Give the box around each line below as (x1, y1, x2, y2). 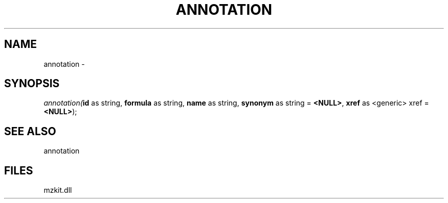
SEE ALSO (4, 124, 56, 138)
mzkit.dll (43, 186, 72, 195)
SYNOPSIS (4, 77, 60, 90)
